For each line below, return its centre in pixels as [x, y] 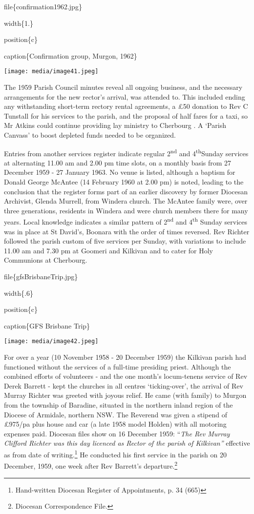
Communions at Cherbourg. [46, 260]
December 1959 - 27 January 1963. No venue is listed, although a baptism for [120, 172]
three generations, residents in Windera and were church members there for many [126, 210]
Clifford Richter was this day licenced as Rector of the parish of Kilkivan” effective [127, 443]
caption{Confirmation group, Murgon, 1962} [71, 55]
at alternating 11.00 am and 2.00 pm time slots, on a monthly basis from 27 [118, 162]
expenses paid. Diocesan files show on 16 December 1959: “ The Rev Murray [117, 433]
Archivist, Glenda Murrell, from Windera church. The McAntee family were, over [126, 201]
